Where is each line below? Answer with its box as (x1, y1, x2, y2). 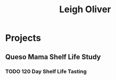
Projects (5, 32, 42, 44)
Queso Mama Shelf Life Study (5, 52, 101, 61)
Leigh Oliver (59, 4, 111, 15)
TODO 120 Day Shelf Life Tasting (5, 68, 87, 75)
